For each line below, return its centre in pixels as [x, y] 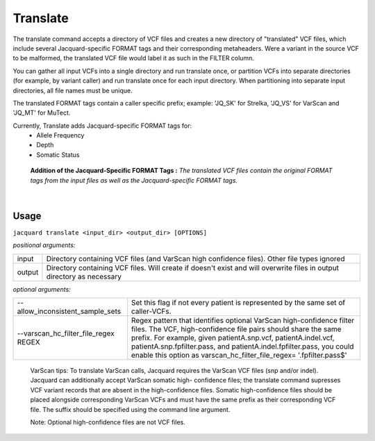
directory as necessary [84, 276]
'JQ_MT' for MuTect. [42, 113]
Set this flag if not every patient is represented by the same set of [238, 303]
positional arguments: [44, 245]
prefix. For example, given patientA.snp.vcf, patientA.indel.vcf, [233, 338]
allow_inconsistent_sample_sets [69, 311]
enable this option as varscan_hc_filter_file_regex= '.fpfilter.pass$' [239, 356]
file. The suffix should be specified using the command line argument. [130, 409]
